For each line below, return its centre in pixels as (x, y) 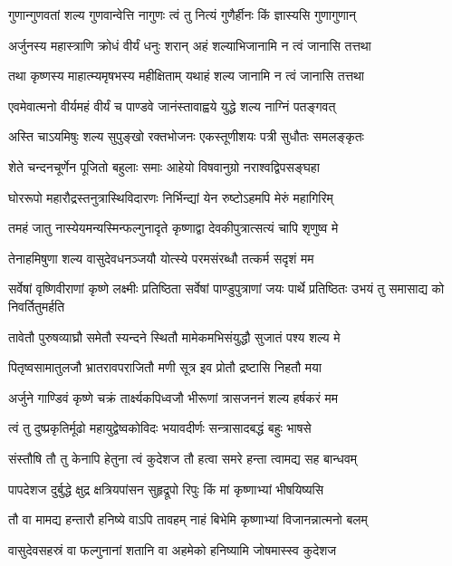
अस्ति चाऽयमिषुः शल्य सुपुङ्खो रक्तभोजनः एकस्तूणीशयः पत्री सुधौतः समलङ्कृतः (186, 136)
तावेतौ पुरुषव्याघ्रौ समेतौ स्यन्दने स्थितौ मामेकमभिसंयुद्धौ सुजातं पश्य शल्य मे (174, 336)
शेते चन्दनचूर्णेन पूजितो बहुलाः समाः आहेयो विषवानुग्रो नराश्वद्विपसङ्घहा (164, 166)
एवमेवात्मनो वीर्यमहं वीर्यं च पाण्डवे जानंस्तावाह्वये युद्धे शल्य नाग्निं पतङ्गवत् (172, 106)
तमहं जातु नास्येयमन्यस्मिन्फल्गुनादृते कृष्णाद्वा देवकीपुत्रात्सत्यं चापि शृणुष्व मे (173, 228)
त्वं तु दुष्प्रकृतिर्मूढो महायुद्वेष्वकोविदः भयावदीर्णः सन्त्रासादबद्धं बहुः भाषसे (160, 428)
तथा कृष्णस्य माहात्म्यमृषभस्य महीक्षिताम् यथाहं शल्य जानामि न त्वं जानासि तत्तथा (186, 76)
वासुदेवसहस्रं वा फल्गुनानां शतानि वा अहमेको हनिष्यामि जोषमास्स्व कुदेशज (173, 549)
